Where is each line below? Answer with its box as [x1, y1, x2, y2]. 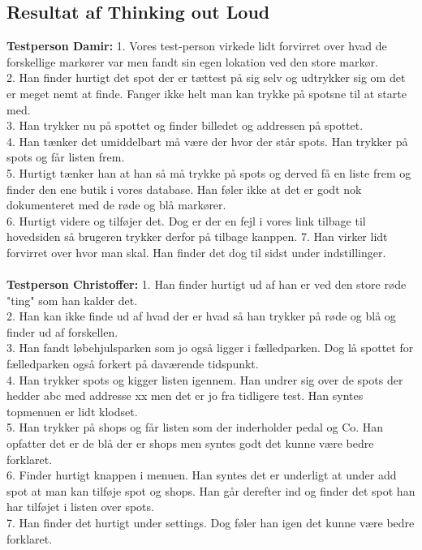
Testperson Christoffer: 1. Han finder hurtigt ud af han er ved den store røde [6, 276, 407, 293]
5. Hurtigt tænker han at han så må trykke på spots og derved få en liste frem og [6, 164, 411, 181]
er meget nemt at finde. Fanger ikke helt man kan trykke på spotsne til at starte [6, 84, 407, 101]
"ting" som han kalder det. [6, 291, 138, 308]
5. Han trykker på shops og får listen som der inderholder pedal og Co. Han [6, 419, 384, 436]
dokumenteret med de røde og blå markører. [6, 196, 226, 213]
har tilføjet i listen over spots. [6, 498, 154, 515]
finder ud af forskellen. [6, 323, 118, 340]
